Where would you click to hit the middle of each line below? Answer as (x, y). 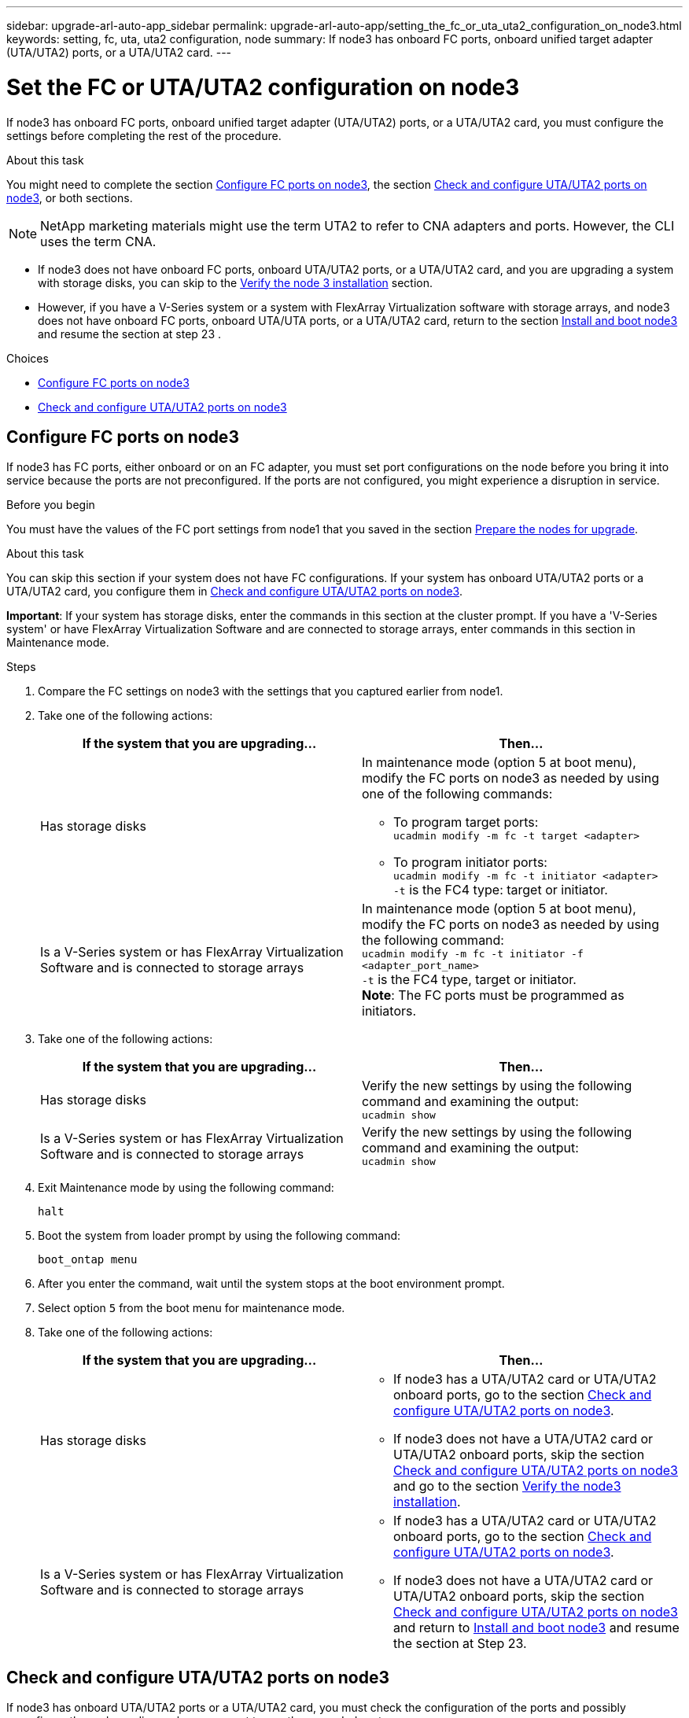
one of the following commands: (457, 794)
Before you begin (51, 505)
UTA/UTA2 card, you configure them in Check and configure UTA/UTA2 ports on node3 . (234, 592)
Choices (28, 358)
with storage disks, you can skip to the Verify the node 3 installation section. (235, 282)
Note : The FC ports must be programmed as (493, 995)
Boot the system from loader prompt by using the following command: (219, 1236)
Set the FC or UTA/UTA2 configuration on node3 (263, 87)
